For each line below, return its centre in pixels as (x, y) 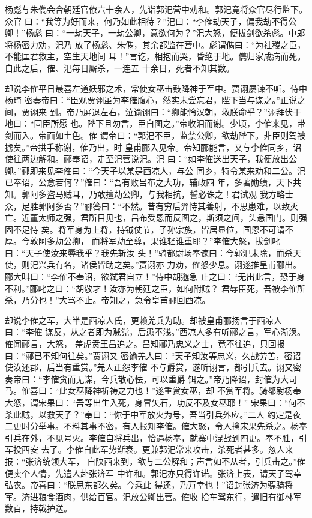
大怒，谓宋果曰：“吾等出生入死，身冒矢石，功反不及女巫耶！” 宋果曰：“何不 (155, 402)
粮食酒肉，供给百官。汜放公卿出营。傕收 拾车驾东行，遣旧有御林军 (170, 496)
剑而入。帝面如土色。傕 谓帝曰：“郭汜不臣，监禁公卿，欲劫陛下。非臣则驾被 (155, 135)
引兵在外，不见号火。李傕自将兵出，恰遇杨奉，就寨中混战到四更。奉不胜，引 (156, 437)
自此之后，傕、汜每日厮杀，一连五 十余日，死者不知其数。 (120, 68)
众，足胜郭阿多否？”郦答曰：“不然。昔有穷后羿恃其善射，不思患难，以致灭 (152, 206)
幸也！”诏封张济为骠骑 (240, 485)
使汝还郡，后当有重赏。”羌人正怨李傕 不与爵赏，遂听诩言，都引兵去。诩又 (149, 367)
